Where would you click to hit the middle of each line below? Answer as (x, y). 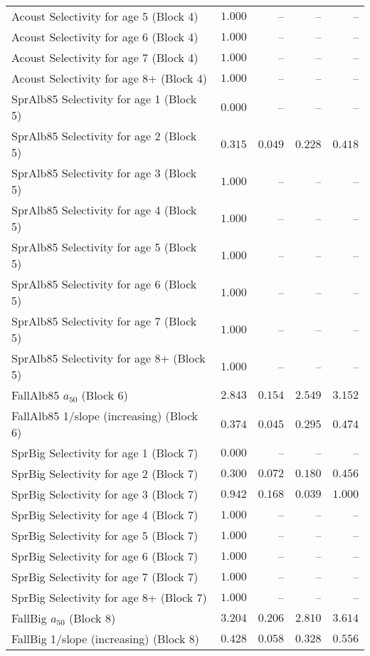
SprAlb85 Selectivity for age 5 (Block (104, 247)
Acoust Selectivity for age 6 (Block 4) (105, 37)
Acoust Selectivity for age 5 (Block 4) (105, 16)
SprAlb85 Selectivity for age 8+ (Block (109, 358)
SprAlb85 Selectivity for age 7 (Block (104, 321)
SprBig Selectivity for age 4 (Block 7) (105, 515)
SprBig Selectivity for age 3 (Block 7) (105, 494)
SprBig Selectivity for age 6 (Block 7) (105, 556)
